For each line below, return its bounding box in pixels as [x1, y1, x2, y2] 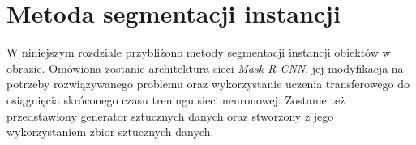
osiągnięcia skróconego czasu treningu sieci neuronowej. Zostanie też [6, 91, 345, 108]
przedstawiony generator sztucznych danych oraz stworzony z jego [6, 107, 334, 124]
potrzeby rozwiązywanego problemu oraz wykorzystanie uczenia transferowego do [6, 75, 410, 92]
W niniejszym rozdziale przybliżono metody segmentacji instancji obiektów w [6, 44, 391, 61]
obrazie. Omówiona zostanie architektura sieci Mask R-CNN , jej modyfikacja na [6, 59, 404, 76]
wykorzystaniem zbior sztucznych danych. [6, 123, 214, 140]
